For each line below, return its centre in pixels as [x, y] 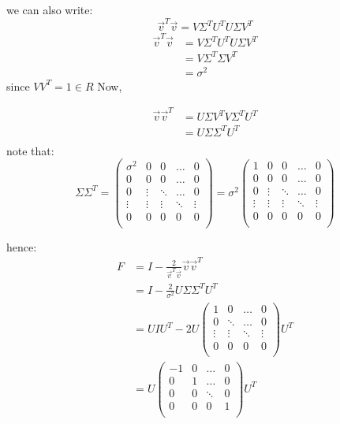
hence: [22, 246]
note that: [30, 150]
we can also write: [50, 9]
